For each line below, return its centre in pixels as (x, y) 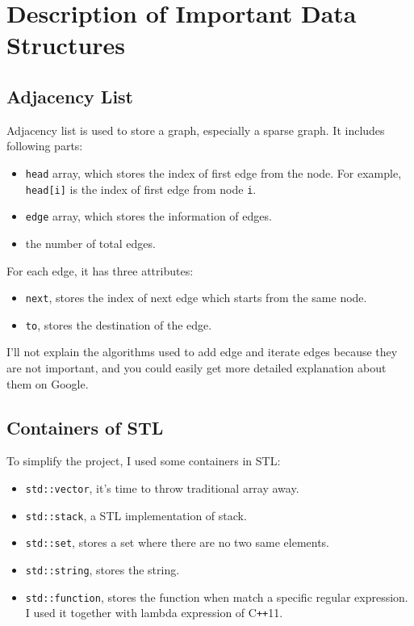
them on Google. (48, 383)
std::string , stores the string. (102, 569)
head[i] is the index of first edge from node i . (141, 189)
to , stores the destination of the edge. (119, 324)
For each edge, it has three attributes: (100, 270)
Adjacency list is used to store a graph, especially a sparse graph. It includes (196, 130)
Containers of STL (85, 427)
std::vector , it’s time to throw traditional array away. (162, 488)
